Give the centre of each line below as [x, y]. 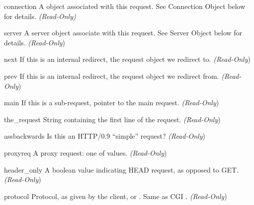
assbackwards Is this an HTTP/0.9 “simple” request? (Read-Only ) [105, 136]
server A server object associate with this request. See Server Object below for [123, 33]
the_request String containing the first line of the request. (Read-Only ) [112, 119]
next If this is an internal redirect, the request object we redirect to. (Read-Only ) [127, 59]
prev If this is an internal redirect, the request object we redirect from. [112, 76]
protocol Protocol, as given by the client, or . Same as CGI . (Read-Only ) [116, 196]
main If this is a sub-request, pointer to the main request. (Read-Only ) [112, 102]
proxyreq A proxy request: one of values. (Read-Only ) [85, 152]
